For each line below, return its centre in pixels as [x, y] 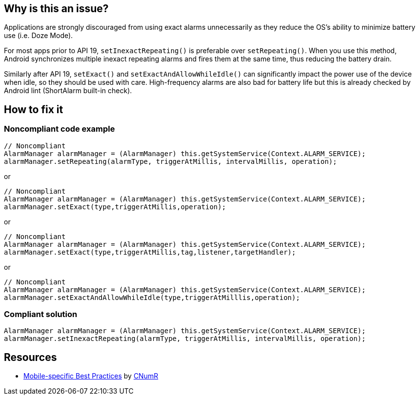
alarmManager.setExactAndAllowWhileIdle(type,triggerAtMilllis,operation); [152, 297]
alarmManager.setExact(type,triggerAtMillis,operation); [115, 207]
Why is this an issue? [56, 9]
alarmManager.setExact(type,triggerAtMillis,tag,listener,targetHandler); [150, 252]
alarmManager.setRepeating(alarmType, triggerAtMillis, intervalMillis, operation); [170, 161]
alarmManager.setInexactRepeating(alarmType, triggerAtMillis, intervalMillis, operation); [185, 339]
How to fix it [34, 109]
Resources [30, 357]
